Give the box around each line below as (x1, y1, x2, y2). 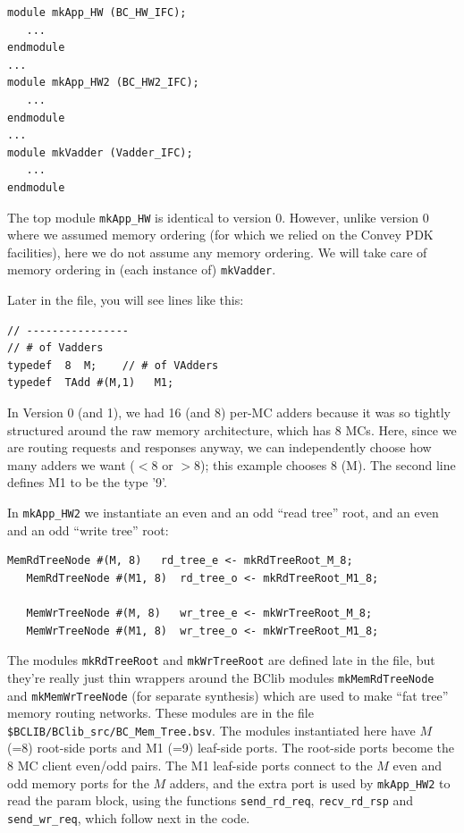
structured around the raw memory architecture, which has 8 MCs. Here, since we (7, 420, 457, 439)
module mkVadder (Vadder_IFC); (7, 146, 193, 159)
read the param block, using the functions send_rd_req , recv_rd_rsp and (7, 791, 414, 810)
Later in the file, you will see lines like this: (7, 290, 244, 309)
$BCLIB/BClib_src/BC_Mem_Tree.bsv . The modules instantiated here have (7, 720, 416, 739)
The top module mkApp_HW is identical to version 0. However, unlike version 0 (7, 207, 429, 226)
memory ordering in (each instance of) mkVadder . (7, 260, 276, 279)
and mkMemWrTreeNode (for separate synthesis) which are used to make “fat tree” (7, 686, 449, 704)
